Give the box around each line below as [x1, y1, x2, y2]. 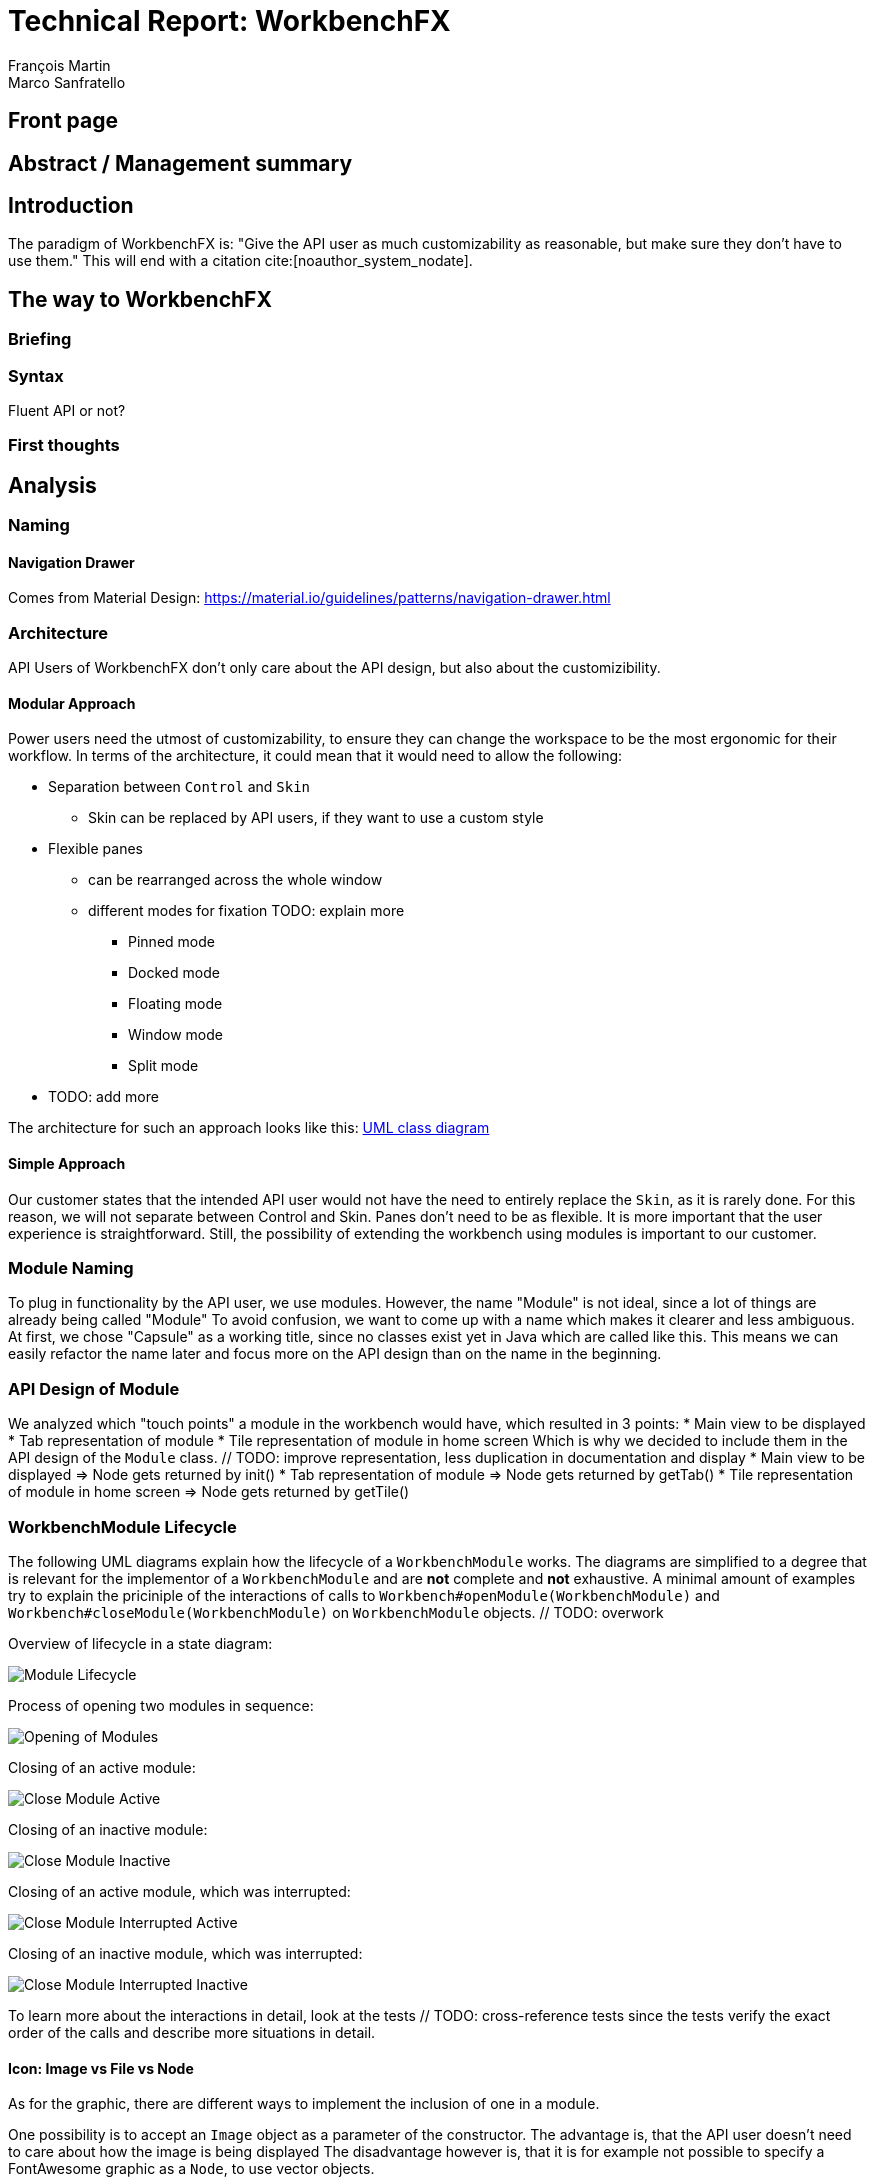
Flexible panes [48, 840, 143, 858]
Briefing [8, 329, 72, 350]
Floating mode [128, 995, 223, 1013]
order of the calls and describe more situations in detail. [8, 2023, 376, 2041]
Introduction [8, 193, 134, 219]
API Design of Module [8, 1378, 180, 1399]
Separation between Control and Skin [48, 778, 311, 796]
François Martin [8, 56, 111, 74]
